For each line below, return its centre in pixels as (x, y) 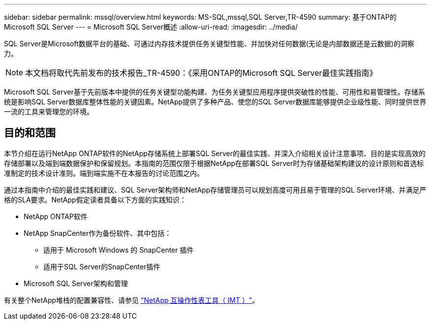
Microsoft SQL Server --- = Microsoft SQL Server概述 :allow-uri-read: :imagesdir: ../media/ (151, 27)
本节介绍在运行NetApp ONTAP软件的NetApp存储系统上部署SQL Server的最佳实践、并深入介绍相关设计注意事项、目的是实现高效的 (215, 153)
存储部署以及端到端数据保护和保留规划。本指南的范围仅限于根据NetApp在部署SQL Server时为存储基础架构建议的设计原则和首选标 (214, 163)
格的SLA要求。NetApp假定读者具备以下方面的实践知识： (95, 199)
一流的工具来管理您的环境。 (49, 112)
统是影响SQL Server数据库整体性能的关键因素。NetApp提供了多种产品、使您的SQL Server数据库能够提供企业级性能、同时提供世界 (215, 102)
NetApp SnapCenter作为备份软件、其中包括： (98, 233)
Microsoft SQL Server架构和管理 (76, 283)
